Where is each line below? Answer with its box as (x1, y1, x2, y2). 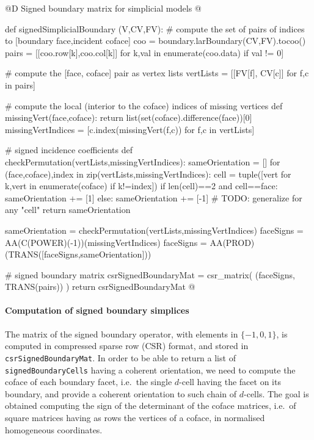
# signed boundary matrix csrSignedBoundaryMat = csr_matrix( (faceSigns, (5, 268, 295, 281)
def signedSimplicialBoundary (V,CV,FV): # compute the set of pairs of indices (5, 22, 305, 35)
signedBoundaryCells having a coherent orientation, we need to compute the (5, 363, 296, 376)
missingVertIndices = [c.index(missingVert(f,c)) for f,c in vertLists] (5, 123, 255, 135)
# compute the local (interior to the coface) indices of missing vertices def (5, 99, 283, 112)
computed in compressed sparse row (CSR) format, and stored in (5, 339, 249, 352)
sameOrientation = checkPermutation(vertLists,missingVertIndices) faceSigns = (5, 223, 304, 236)
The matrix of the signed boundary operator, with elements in (5, 327, 238, 340)
